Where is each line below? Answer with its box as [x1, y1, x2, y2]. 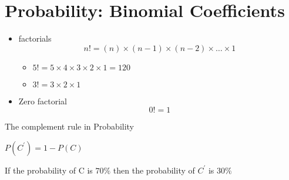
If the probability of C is [5, 164, 93, 176]
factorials [18, 32, 52, 45]
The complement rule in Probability [5, 120, 135, 133]
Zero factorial [18, 94, 67, 107]
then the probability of [113, 164, 195, 176]
